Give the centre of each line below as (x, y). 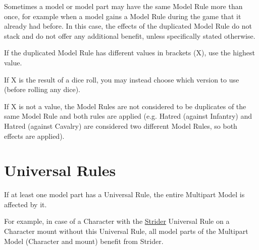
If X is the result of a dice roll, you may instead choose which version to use (122, 79)
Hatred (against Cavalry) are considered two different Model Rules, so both (121, 126)
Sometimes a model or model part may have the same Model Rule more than (123, 6)
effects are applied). (34, 136)
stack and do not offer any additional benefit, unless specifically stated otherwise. (130, 35)
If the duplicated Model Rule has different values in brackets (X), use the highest (129, 53)
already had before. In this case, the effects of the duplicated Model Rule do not (128, 26)
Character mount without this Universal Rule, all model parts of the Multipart (126, 231)
